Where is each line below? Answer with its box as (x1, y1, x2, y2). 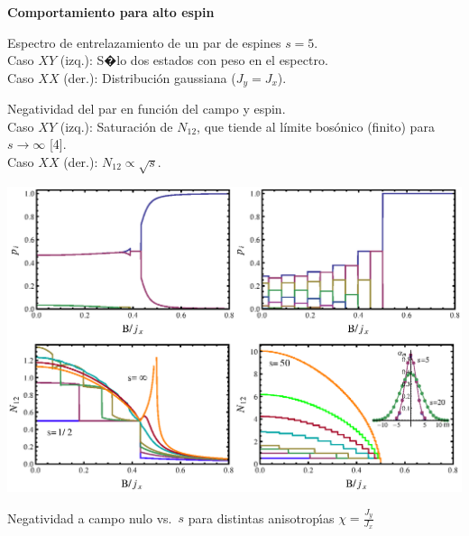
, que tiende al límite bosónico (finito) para (197, 116, 435, 135)
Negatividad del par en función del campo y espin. (7, 99, 286, 118)
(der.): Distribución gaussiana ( (63, 68, 236, 87)
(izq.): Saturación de (60, 116, 173, 135)
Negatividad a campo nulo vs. (7, 508, 172, 527)
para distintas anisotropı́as (188, 508, 335, 527)
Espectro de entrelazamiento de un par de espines (7, 32, 281, 51)
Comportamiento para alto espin (7, 3, 215, 21)
